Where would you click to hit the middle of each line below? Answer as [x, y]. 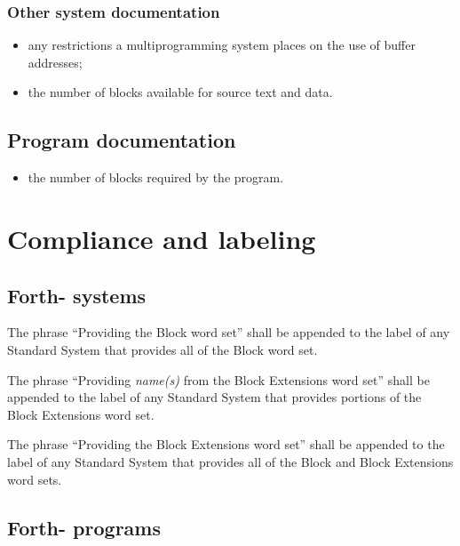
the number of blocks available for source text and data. [180, 92]
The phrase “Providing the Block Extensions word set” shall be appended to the [226, 444]
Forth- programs [84, 527]
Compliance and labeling [162, 238]
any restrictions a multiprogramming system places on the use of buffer [222, 45]
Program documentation [122, 140]
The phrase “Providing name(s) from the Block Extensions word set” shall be [218, 379]
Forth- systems [77, 295]
